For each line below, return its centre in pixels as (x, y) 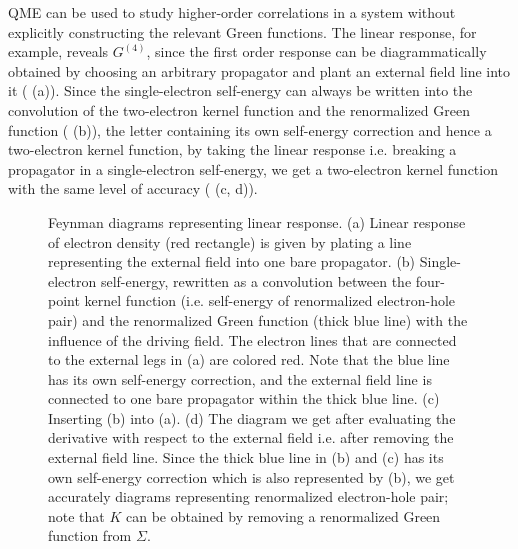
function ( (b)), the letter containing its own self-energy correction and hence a (250, 129)
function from (90, 535)
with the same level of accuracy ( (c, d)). (133, 188)
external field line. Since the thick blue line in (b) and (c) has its (246, 457)
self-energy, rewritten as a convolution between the (256, 280)
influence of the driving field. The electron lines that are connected (252, 339)
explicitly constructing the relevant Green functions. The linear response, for (242, 31)
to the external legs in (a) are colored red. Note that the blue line (249, 359)
